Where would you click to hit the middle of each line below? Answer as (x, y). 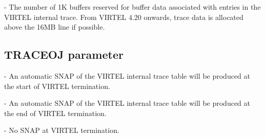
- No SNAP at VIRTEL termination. (62, 130)
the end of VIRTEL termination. (55, 113)
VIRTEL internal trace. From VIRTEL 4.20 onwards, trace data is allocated (124, 17)
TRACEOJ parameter (64, 54)
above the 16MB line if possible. (55, 27)
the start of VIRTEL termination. (57, 86)
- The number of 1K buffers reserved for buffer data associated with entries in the (132, 7)
